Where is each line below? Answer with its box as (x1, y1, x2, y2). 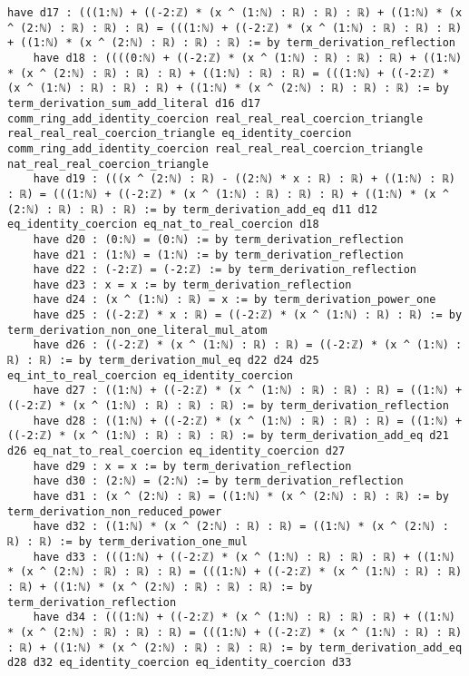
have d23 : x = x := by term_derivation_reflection (33, 278, 352, 291)
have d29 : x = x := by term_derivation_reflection (33, 459, 352, 473)
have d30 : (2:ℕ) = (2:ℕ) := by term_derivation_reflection (33, 475, 404, 488)
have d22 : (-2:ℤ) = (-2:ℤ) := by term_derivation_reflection (33, 263, 417, 277)
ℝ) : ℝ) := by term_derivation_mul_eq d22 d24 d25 (7, 354, 319, 367)
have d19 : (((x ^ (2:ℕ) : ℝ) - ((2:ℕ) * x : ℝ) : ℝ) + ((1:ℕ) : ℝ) (33, 172, 455, 186)
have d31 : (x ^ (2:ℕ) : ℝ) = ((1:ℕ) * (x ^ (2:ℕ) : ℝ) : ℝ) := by (33, 490, 449, 503)
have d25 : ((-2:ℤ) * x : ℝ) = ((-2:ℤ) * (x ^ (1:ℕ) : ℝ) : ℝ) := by (33, 309, 463, 322)
